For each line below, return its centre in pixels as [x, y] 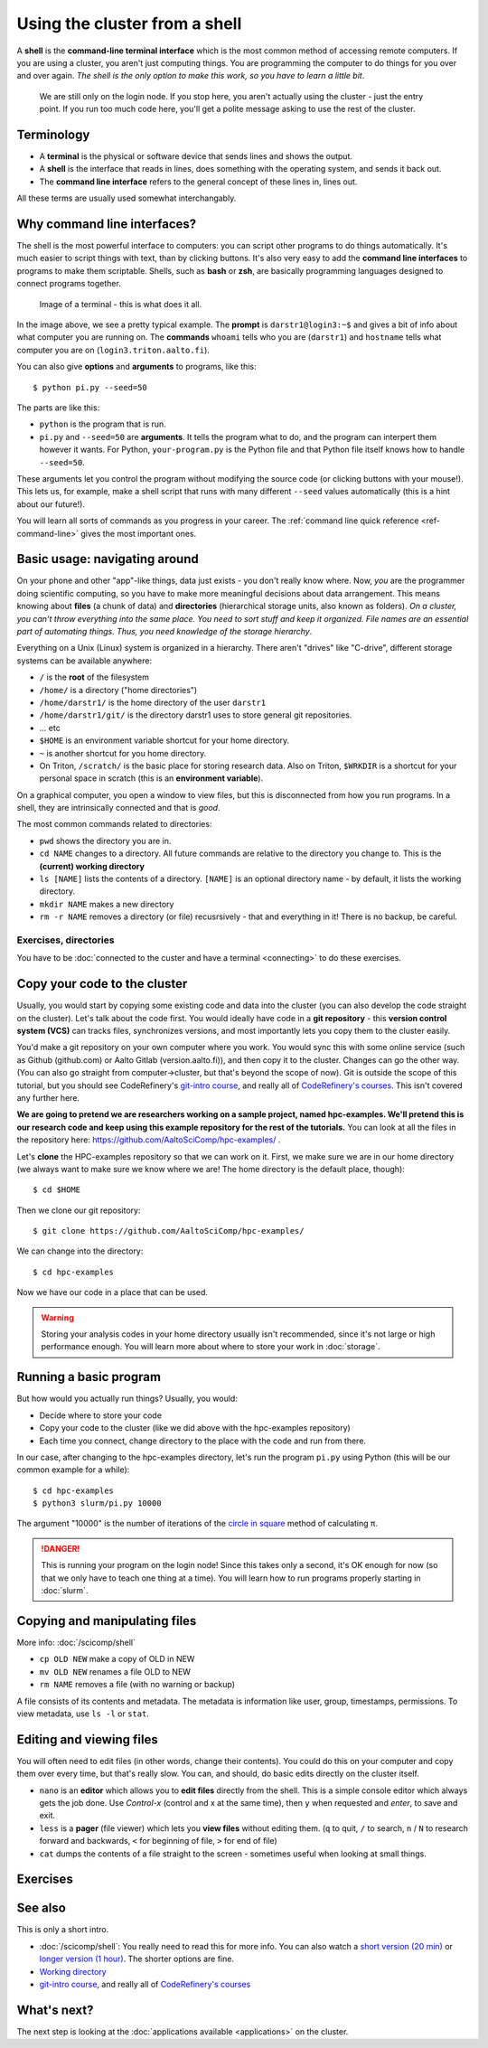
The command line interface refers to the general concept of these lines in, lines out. [198, 182]
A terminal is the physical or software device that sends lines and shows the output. [196, 156]
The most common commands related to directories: [114, 824]
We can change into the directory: [80, 1251]
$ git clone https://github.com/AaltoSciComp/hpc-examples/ [169, 1231]
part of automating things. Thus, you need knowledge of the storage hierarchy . [164, 631]
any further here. [48, 1097]
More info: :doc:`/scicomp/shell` [76, 1642]
